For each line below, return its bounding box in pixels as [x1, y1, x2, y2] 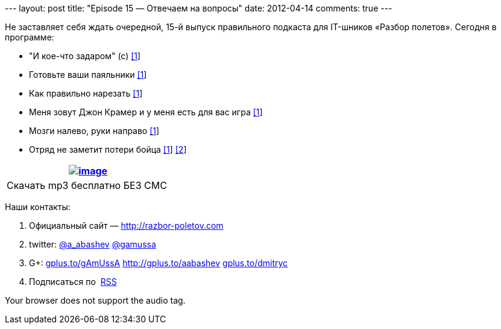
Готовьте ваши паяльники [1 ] [29, 69, 147, 80]
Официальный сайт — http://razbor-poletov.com [29, 220, 224, 231]
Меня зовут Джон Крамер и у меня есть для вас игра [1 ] [29, 107, 263, 117]
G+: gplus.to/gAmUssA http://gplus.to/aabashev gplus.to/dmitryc [29, 258, 288, 268]
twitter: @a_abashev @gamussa [29, 239, 156, 249]
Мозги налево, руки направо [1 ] [29, 126, 160, 136]
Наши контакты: [5, 202, 71, 212]
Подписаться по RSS [29, 276, 117, 287]
